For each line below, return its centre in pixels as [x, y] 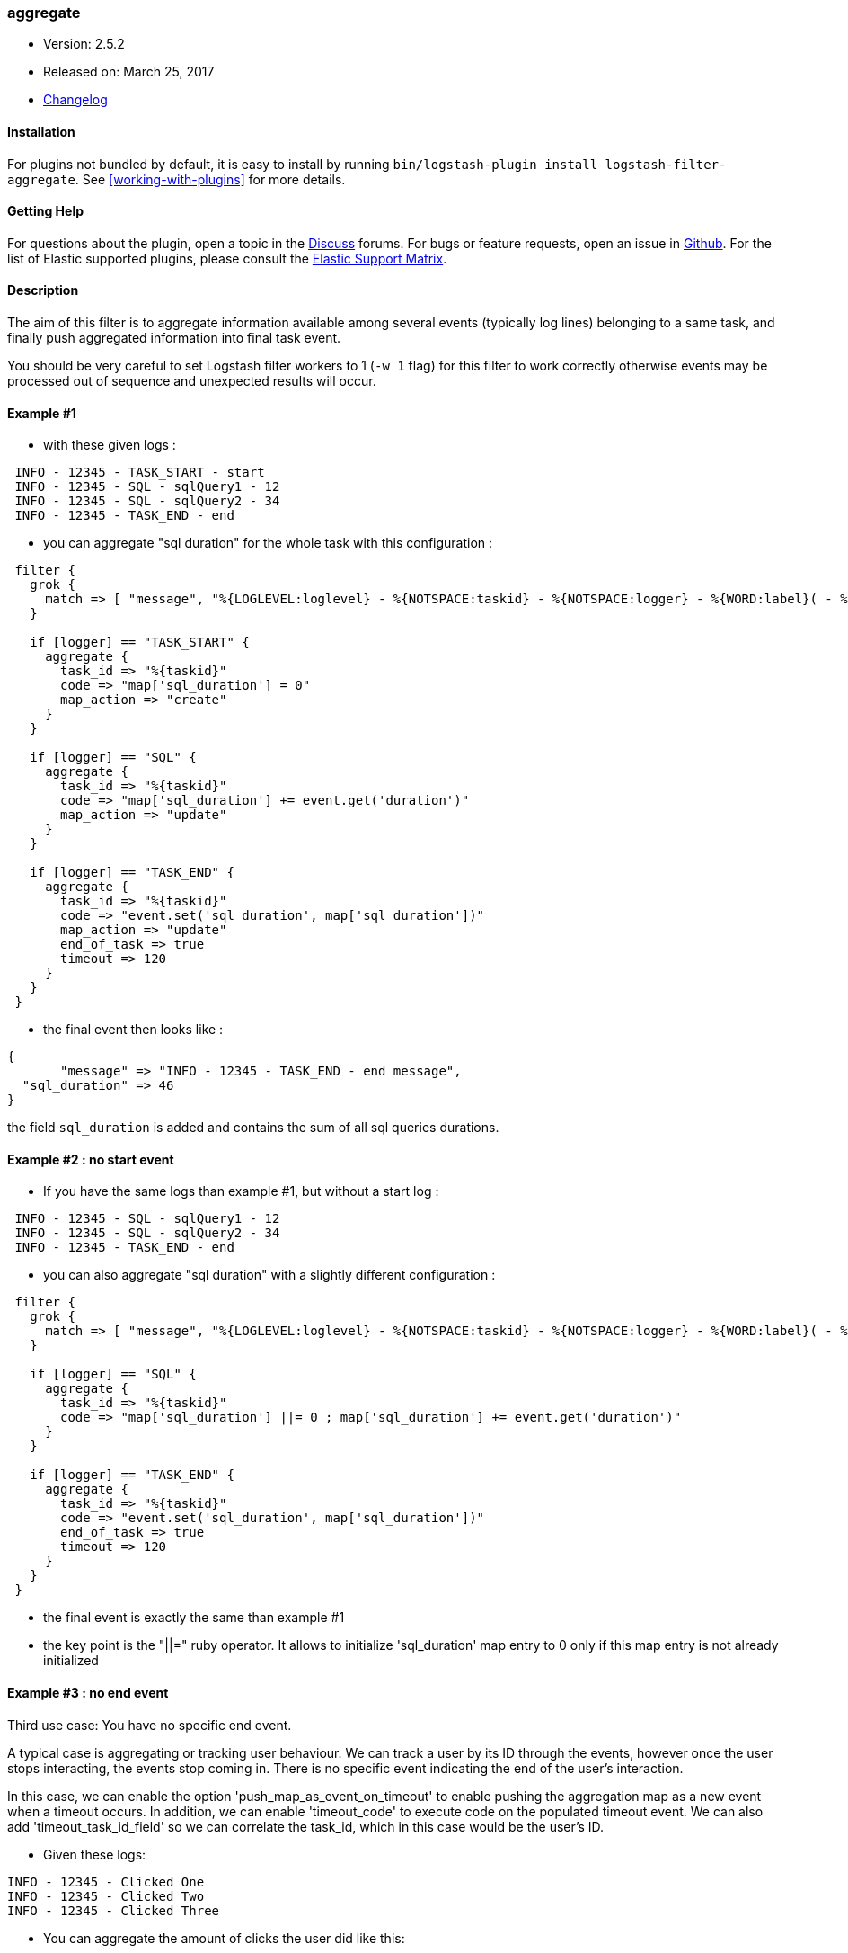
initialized [71, 1661]
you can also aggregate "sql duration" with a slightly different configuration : [269, 1275]
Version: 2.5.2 [84, 44]
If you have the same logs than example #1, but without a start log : [241, 1191]
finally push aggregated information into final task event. [174, 338]
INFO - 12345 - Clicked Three [114, 1910]
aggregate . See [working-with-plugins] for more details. [177, 179]
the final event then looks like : [133, 1030]
